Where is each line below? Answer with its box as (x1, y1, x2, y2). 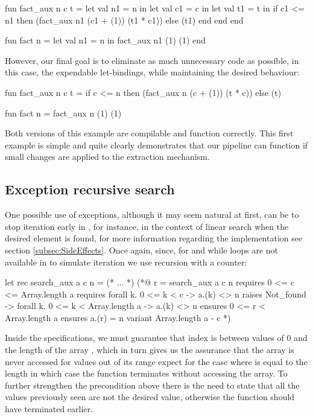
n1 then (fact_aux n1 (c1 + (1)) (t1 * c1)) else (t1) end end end (5, 13, 244, 26)
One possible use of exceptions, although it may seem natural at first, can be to (5, 208, 299, 221)
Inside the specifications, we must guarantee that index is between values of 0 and (5, 331, 308, 344)
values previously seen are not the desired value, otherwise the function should (5, 390, 295, 403)
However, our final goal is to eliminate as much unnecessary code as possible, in (5, 54, 299, 66)
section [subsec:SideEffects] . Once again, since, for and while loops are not (5, 243, 279, 256)
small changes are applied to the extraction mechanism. (5, 150, 210, 163)
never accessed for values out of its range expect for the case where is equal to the (5, 355, 308, 368)
